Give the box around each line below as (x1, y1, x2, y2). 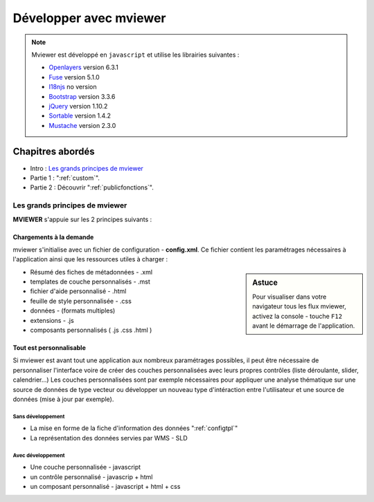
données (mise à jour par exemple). (12, 395, 114, 403)
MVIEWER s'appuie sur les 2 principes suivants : (12, 215, 152, 223)
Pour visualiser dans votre (252, 292, 327, 301)
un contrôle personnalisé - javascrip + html (30, 472, 153, 481)
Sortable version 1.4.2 (48, 111, 111, 120)
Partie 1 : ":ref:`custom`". (30, 174, 100, 182)
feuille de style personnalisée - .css (30, 297, 132, 305)
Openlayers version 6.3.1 (48, 63, 119, 72)
